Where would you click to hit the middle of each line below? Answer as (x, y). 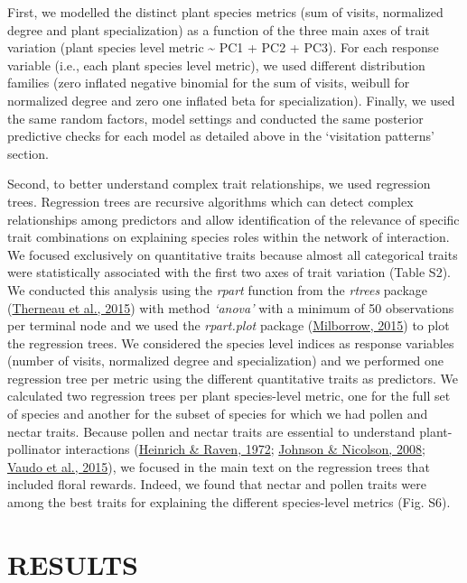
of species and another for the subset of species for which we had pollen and (218, 414)
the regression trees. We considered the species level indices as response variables (231, 342)
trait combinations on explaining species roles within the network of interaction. (229, 237)
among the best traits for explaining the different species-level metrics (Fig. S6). (229, 502)
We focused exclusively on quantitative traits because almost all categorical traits (233, 254)
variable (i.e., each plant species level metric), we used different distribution (216, 65)
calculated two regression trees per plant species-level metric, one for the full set (229, 396)
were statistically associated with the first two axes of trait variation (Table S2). (229, 272)
